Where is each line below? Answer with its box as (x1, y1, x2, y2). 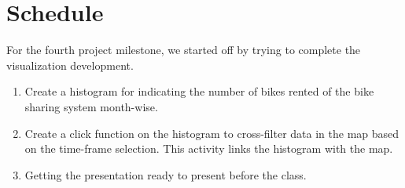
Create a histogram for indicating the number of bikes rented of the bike (24, 83, 374, 99)
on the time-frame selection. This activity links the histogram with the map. (24, 140, 393, 157)
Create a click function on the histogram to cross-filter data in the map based (24, 125, 399, 141)
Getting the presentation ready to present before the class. (24, 166, 307, 183)
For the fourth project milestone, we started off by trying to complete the (6, 42, 361, 58)
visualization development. (6, 56, 134, 73)
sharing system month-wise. (24, 98, 158, 114)
